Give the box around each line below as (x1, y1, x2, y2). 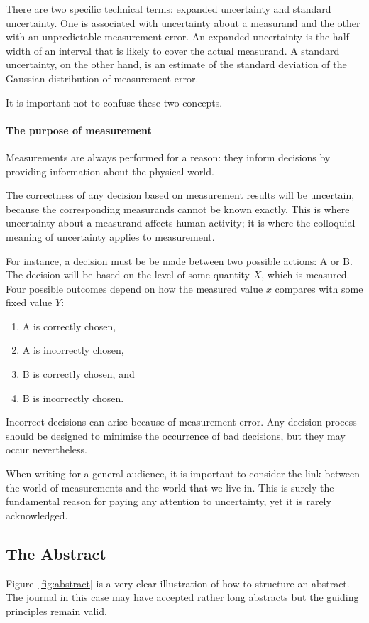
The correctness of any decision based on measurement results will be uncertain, (6, 188, 355, 202)
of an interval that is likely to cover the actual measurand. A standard (33, 43, 340, 58)
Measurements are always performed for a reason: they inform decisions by (6, 149, 331, 164)
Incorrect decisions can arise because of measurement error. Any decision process (6, 414, 357, 429)
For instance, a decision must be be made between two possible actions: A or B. (6, 253, 353, 268)
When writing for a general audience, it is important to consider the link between (6, 466, 360, 481)
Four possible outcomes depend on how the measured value (6, 281, 263, 296)
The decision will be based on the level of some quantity (6, 267, 250, 282)
